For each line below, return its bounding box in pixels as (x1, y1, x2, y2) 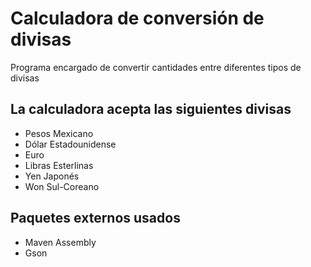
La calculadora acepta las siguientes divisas (10, 101, 292, 118)
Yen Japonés (24, 170, 80, 182)
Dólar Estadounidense (24, 138, 117, 150)
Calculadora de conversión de (10, 7, 265, 30)
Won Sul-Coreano (24, 180, 100, 192)
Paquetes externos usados (10, 210, 181, 227)
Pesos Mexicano (24, 127, 94, 139)
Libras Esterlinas (24, 159, 94, 171)
